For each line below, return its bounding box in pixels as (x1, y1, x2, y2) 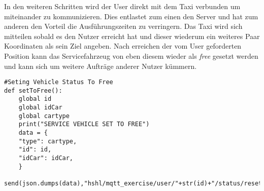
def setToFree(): (4, 87, 62, 94)
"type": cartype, (18, 137, 77, 145)
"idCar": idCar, (18, 155, 74, 162)
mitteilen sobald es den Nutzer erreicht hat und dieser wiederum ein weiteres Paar (4, 30, 260, 41)
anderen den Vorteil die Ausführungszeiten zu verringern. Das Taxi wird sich (4, 21, 243, 31)
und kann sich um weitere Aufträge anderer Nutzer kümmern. (4, 60, 197, 71)
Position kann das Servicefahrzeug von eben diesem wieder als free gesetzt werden (4, 50, 258, 61)
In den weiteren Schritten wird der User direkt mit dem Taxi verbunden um (4, 1, 241, 11)
